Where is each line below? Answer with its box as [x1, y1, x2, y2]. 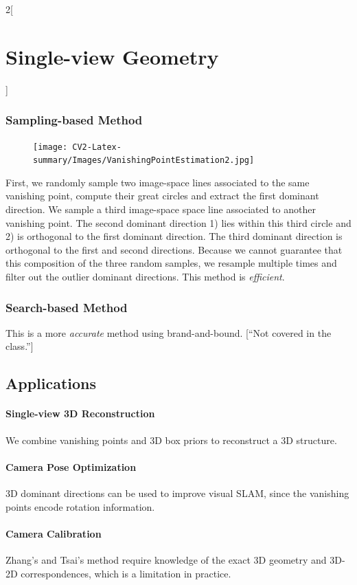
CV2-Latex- [72, 142, 122, 152]
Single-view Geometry [5, 42, 219, 70]
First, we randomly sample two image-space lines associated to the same [5, 175, 310, 189]
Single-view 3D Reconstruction [5, 406, 155, 421]
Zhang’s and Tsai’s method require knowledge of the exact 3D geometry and [5, 552, 327, 566]
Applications [5, 373, 97, 394]
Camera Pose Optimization [5, 459, 137, 474]
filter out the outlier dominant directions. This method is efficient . [5, 269, 285, 283]
